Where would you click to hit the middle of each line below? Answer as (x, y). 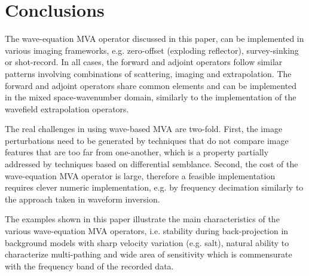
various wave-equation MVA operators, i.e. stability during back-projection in (147, 231)
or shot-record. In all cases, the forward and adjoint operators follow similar (144, 62)
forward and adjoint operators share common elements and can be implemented (151, 85)
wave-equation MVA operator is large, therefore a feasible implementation (140, 175)
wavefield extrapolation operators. (67, 108)
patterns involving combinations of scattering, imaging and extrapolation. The (148, 73)
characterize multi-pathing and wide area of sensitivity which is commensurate (149, 254)
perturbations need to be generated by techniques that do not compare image (147, 140)
